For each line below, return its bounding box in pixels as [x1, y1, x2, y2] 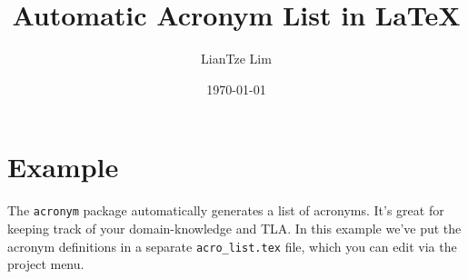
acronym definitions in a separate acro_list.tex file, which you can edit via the [7, 236, 457, 255]
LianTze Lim [201, 49, 272, 68]
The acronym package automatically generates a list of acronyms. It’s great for [7, 201, 444, 220]
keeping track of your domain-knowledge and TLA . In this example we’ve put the [7, 218, 462, 237]
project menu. [7, 254, 85, 274]
